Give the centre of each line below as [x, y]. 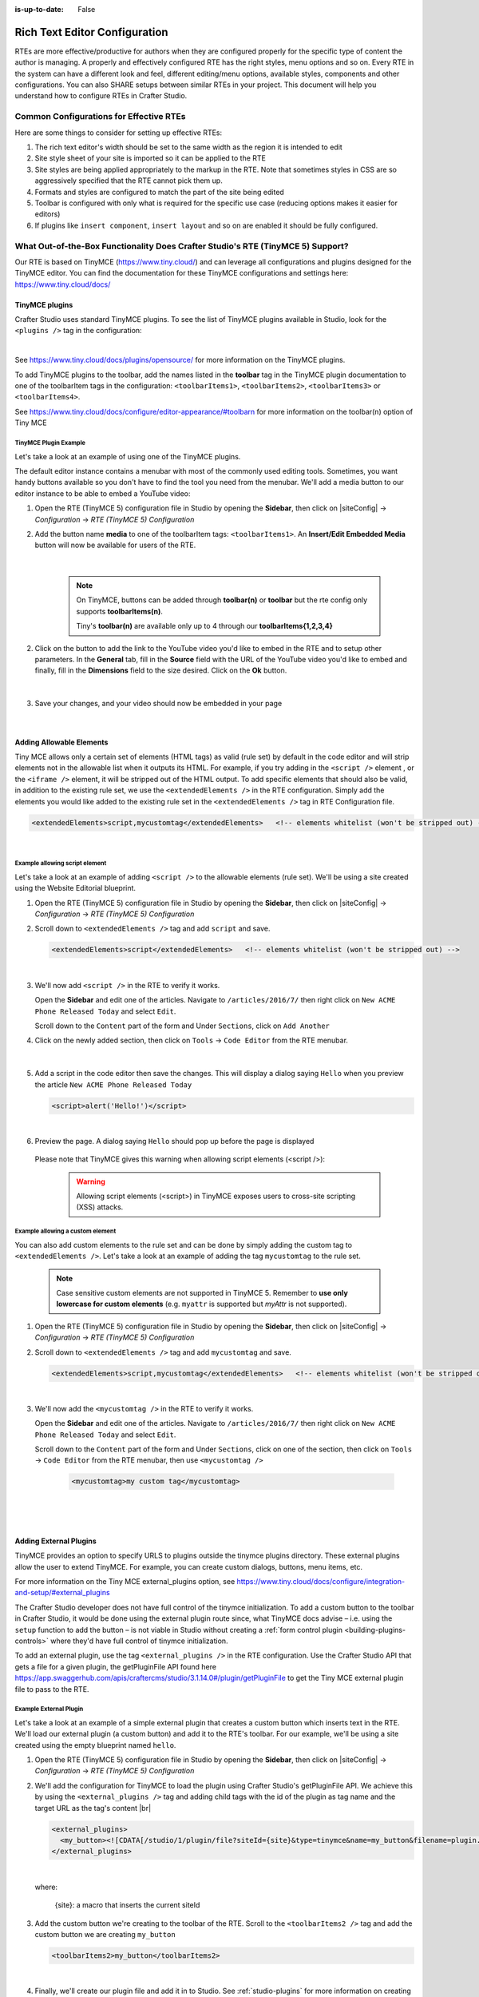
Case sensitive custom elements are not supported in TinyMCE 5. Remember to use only [202, 1293]
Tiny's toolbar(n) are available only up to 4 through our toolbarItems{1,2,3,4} [204, 626]
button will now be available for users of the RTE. [115, 545]
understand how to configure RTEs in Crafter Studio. [101, 96]
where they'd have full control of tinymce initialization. [139, 1641]
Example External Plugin [49, 1709]
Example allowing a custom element [65, 1231]
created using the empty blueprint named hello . [95, 1745]
